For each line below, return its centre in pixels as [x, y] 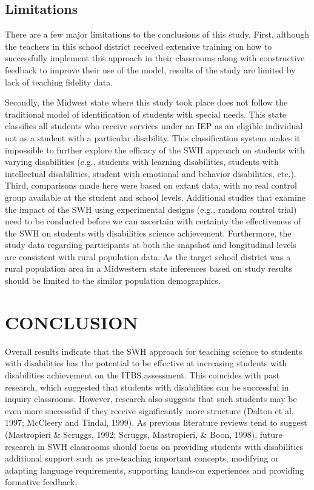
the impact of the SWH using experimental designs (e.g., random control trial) [151, 209]
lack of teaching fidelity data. [59, 82]
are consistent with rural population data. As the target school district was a [148, 256]
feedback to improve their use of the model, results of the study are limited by [150, 69]
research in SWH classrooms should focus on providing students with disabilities [154, 446]
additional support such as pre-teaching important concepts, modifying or [142, 458]
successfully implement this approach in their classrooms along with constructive [155, 58]
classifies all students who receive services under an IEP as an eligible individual [154, 126]
